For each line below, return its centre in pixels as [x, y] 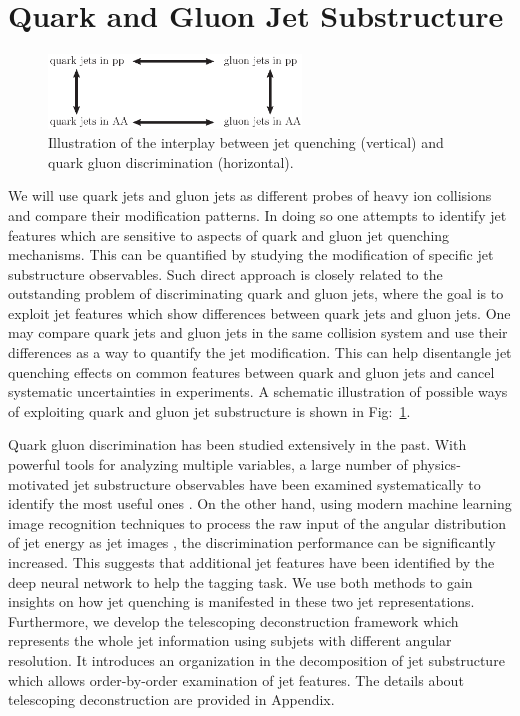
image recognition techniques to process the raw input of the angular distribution [257, 522]
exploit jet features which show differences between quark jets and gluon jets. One [259, 312]
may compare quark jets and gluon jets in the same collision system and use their [258, 332]
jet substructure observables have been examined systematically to [277, 483]
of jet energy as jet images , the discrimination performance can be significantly [252, 542]
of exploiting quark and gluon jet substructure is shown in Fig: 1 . [209, 410]
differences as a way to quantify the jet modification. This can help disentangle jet [260, 352]
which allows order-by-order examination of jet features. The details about [236, 679]
